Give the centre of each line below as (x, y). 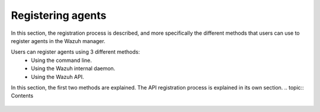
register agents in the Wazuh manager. (58, 41)
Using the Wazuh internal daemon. (73, 68)
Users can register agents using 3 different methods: (76, 52)
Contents (22, 96)
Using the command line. (61, 60)
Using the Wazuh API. (57, 77)
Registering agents (59, 15)
